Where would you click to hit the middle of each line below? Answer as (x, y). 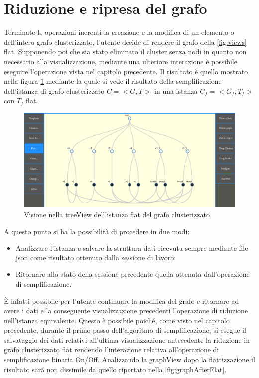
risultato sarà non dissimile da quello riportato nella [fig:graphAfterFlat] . (115, 369)
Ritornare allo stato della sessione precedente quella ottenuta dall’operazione (132, 274)
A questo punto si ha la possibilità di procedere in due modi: (97, 231)
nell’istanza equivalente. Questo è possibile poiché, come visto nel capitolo (117, 320)
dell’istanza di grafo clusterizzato (54, 90)
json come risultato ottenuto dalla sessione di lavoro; (96, 257)
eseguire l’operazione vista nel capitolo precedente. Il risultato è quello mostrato (126, 71)
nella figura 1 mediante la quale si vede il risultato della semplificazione (113, 81)
